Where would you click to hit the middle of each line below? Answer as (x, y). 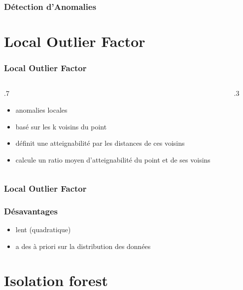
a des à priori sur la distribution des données (83, 246)
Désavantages (31, 211)
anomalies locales (41, 110)
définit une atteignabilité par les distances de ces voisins (100, 143)
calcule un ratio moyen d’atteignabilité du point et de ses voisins (113, 159)
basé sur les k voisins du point (61, 126)
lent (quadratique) (43, 229)
